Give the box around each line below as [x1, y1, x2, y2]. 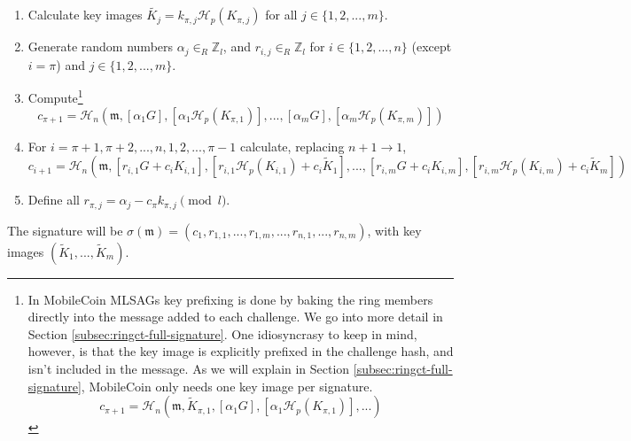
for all [265, 5, 298, 24]
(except [411, 37, 452, 56]
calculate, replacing [239, 136, 345, 155]
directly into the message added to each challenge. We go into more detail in [27, 307, 443, 326]
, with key [367, 220, 422, 239]
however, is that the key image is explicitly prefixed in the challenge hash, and [27, 342, 454, 360]
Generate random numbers [27, 37, 174, 56]
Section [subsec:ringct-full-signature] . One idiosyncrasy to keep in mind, [27, 324, 417, 343]
